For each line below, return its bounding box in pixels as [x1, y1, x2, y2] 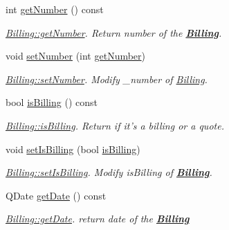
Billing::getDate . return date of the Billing [6, 211, 190, 226]
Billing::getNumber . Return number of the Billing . [6, 25, 222, 39]
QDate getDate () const [6, 188, 107, 202]
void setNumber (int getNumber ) [6, 48, 146, 63]
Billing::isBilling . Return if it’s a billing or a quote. [6, 118, 224, 132]
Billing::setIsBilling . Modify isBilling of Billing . [6, 165, 212, 179]
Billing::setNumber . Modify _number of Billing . [6, 71, 208, 86]
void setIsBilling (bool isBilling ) [6, 141, 140, 156]
